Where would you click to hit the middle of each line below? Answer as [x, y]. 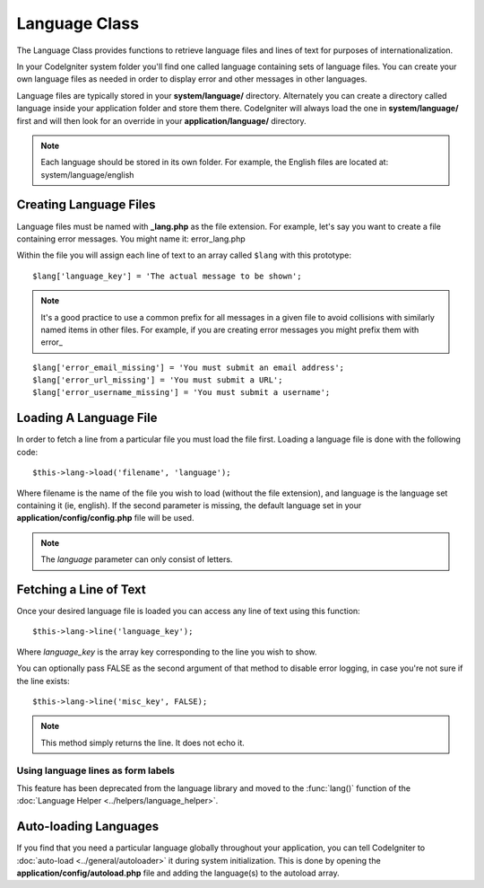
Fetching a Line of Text [82, 589]
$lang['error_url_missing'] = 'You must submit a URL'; [158, 380]
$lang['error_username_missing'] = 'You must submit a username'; [181, 392]
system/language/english [87, 174]
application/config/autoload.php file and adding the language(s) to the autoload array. [178, 873]
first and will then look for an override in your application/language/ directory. [161, 120]
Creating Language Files [86, 205]
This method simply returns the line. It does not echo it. [143, 743]
